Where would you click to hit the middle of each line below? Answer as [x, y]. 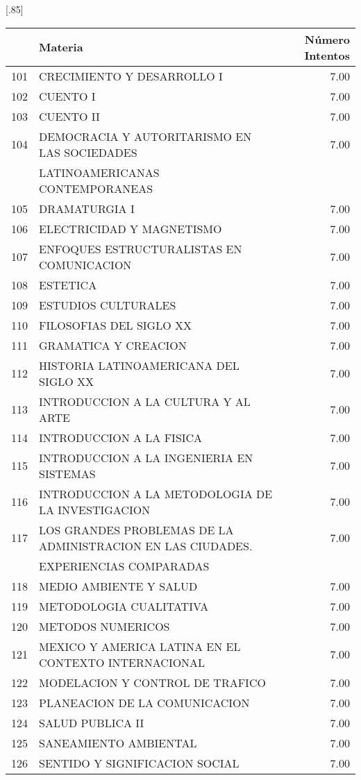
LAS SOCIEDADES [88, 152]
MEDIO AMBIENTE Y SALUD [118, 586]
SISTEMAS [67, 473]
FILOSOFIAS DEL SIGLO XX [115, 325]
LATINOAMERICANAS [99, 172]
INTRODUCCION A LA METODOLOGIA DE [156, 493]
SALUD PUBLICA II [92, 722]
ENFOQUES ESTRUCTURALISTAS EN [141, 248]
